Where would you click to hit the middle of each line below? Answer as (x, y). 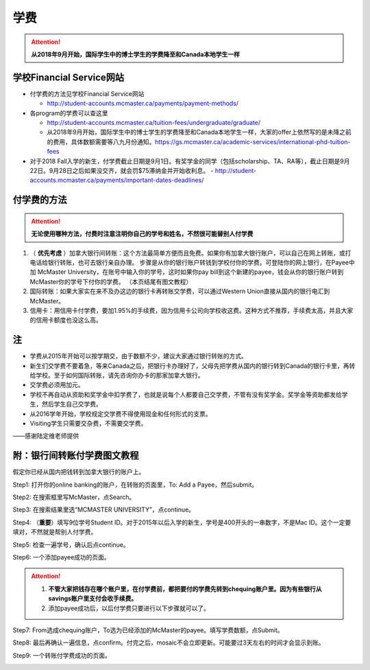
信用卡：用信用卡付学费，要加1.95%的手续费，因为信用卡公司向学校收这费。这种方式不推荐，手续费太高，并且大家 (192, 310)
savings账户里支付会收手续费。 (93, 599)
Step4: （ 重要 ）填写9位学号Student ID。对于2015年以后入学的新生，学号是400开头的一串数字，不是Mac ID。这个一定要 (182, 522)
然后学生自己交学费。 (72, 404)
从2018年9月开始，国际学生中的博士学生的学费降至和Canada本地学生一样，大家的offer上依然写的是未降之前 (199, 132)
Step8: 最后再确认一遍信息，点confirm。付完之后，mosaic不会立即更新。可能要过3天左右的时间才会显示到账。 (169, 643)
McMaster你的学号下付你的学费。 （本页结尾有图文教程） (111, 281)
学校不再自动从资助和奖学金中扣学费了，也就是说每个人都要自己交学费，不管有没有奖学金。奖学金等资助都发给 (186, 394)
